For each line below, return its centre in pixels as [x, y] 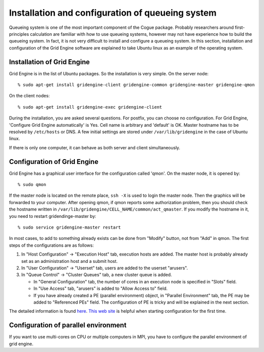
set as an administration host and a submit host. [69, 261]
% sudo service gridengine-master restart [69, 227]
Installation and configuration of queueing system [113, 13]
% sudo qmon [32, 185]
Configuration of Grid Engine [54, 162]
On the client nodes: [29, 96]
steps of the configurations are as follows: [51, 245]
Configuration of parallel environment [68, 325]
